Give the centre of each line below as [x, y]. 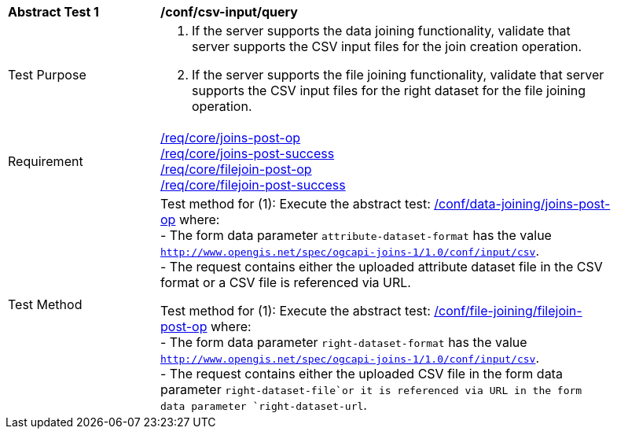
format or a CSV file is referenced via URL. [286, 282]
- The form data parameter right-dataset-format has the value [344, 342]
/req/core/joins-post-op [231, 138]
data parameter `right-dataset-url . [264, 405]
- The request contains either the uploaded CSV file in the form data [362, 374]
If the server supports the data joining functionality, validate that [381, 31]
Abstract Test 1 [53, 12]
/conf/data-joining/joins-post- [522, 204]
